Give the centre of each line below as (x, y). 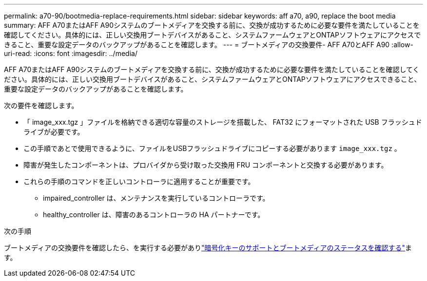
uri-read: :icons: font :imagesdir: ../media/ (71, 53)
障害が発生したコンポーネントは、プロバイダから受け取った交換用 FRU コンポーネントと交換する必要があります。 (206, 165)
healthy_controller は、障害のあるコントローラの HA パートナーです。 (154, 215)
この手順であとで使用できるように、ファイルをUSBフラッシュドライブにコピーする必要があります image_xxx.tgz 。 (212, 148)
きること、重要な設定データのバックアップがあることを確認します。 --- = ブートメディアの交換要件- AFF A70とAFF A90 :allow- (209, 45)
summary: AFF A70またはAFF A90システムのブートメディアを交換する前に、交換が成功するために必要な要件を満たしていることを (212, 25)
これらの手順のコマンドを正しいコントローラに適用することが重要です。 (139, 181)
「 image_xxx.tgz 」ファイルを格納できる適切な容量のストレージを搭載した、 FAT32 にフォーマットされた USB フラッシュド (223, 122)
